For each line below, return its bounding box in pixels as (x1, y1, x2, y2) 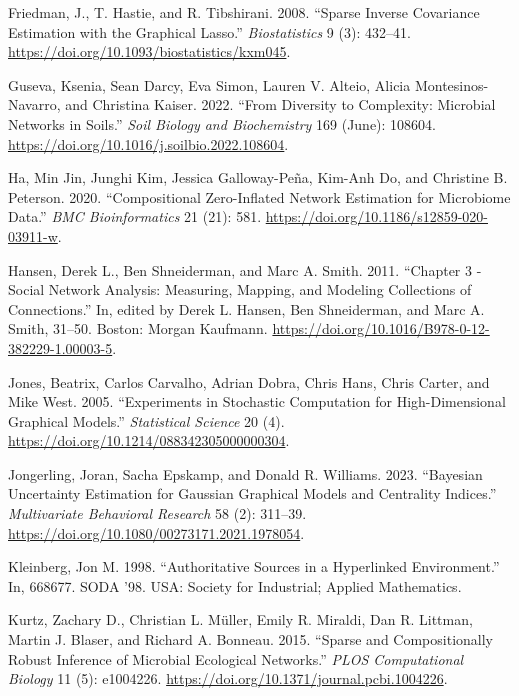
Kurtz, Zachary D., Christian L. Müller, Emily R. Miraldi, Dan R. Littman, (8, 609, 473, 630)
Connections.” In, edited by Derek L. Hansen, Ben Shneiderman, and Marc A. (8, 298, 485, 319)
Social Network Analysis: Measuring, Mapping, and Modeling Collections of (8, 279, 472, 300)
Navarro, (8, 94, 61, 115)
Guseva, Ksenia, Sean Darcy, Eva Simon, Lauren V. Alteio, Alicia (8, 74, 411, 95)
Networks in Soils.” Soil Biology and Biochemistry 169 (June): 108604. (8, 113, 437, 134)
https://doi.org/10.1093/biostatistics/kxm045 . (8, 41, 291, 62)
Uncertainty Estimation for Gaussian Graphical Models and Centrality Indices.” (8, 483, 497, 504)
